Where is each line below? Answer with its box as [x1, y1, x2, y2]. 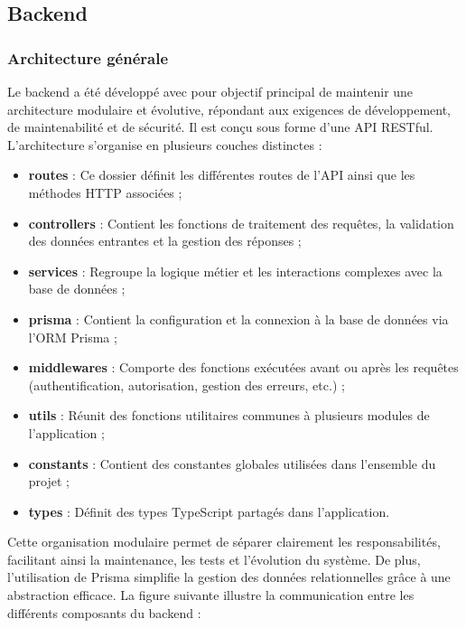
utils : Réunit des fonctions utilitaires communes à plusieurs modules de [28, 406, 430, 425]
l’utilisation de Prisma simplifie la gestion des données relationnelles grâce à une [7, 567, 451, 586]
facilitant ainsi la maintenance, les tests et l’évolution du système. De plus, [7, 549, 421, 568]
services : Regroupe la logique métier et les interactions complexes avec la [28, 261, 443, 280]
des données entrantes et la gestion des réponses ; [28, 231, 302, 250]
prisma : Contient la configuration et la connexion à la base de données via [28, 309, 449, 328]
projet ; [28, 472, 70, 491]
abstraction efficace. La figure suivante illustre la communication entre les [7, 586, 415, 605]
